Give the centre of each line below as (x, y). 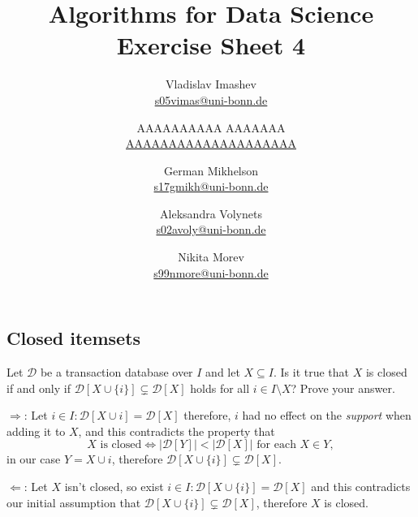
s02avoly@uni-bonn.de (211, 229)
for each (276, 445)
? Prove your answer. (343, 388)
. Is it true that (311, 372)
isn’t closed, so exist (114, 487)
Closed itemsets (74, 338)
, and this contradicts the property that (177, 431)
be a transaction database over (116, 372)
